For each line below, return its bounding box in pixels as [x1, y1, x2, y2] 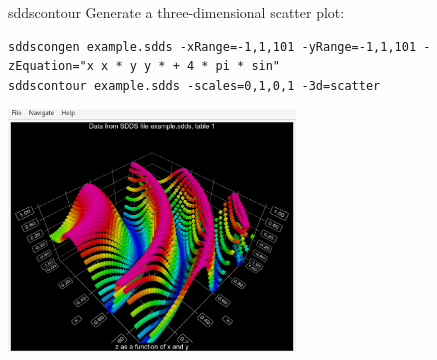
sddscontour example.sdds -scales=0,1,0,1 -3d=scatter [8, 78, 381, 93]
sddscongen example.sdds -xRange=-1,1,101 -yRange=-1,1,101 [8, 39, 417, 54]
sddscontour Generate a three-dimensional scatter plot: [8, 2, 345, 22]
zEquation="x [8, 59, 94, 74]
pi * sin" [215, 59, 281, 74]
